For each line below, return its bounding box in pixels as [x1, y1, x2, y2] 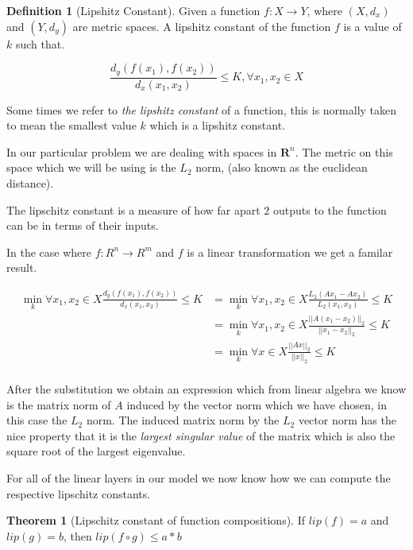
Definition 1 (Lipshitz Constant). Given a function [6, 2, 261, 18]
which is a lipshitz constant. [149, 117, 286, 134]
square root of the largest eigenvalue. [6, 443, 186, 459]
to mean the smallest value [6, 117, 137, 134]
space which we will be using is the [6, 159, 176, 176]
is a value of [343, 17, 402, 34]
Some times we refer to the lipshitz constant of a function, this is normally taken [6, 101, 397, 118]
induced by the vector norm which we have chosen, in [126, 396, 387, 412]
